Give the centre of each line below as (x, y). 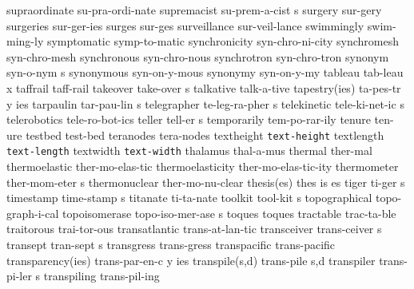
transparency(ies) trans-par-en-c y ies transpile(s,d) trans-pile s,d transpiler (191, 260)
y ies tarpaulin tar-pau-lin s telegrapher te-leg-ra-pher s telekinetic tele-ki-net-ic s (205, 103)
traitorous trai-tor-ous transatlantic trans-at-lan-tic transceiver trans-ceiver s (194, 229)
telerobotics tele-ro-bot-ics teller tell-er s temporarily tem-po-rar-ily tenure (189, 119)
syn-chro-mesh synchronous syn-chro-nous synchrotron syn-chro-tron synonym (198, 56)
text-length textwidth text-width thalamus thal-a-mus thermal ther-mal (189, 150)
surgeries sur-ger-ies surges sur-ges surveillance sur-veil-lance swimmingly (185, 25)
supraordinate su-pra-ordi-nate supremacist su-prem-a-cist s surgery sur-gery (194, 10)
